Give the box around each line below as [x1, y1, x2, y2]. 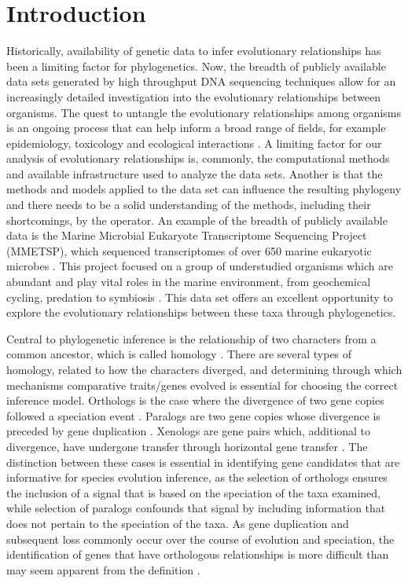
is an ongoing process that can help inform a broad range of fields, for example [6, 119, 386, 136]
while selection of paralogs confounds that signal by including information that [6, 500, 386, 516]
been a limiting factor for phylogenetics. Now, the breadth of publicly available [6, 57, 386, 74]
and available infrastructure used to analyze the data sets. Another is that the [6, 165, 383, 181]
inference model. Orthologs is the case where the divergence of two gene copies [6, 392, 384, 409]
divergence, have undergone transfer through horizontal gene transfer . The [6, 438, 368, 454]
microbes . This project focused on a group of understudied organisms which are [6, 258, 393, 274]
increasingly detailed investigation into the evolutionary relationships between [6, 88, 381, 104]
